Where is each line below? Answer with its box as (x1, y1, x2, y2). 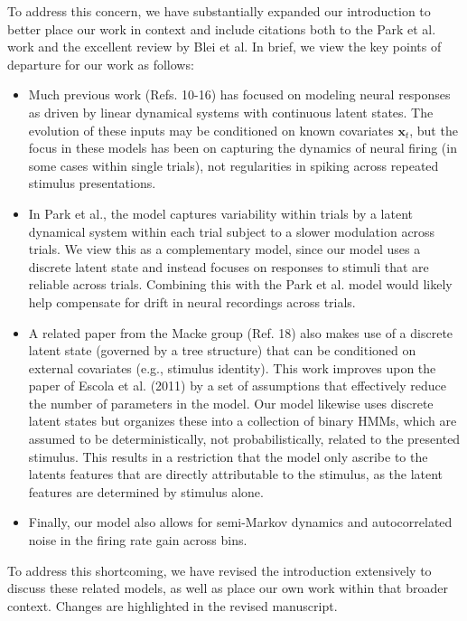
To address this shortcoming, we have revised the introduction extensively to (7, 560, 432, 579)
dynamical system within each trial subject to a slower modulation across (28, 221, 435, 240)
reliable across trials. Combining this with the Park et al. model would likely (28, 275, 453, 294)
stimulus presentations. (28, 174, 156, 193)
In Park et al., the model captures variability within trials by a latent (28, 203, 413, 222)
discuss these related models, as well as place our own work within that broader (7, 579, 448, 597)
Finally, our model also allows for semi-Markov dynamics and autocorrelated (28, 513, 453, 532)
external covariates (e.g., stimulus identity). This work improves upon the (28, 358, 436, 377)
